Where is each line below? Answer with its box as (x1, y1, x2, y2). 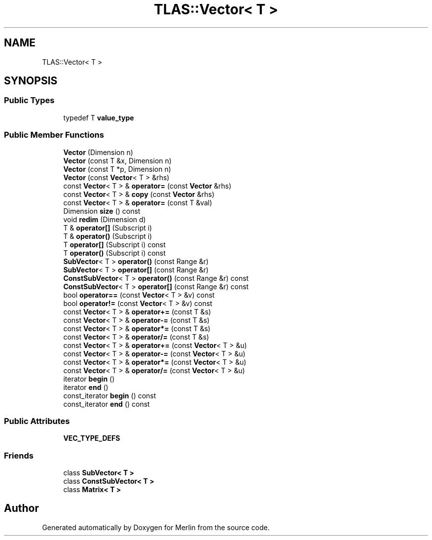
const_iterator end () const (63, 399, 150, 408)
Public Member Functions (4, 130, 104, 140)
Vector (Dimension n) (63, 148, 133, 156)
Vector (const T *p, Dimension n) (63, 164, 171, 173)
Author (4, 502, 39, 515)
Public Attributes (4, 416, 70, 426)
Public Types (4, 95, 55, 106)
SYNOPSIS (4, 75, 58, 87)
